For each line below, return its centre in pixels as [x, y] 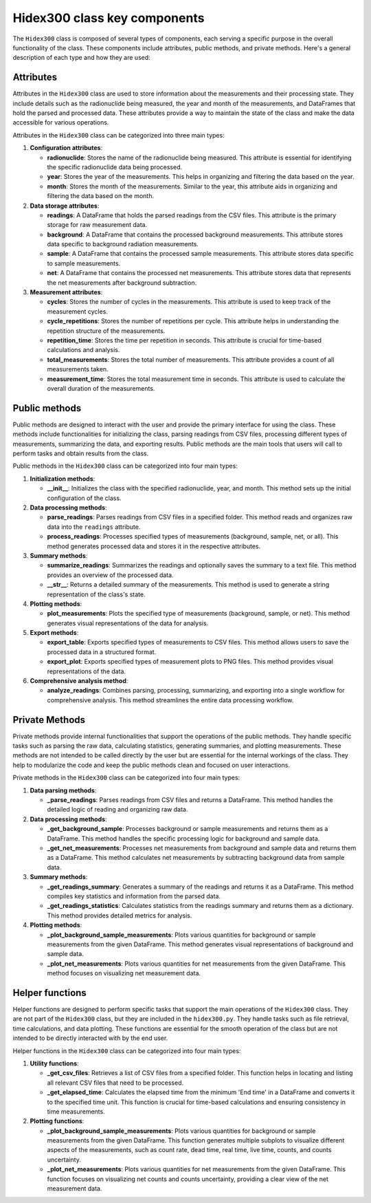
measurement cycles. [77, 311]
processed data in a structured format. [102, 652]
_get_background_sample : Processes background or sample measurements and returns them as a [188, 829]
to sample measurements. [84, 263]
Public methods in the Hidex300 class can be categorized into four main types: [125, 466]
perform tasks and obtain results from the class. [81, 453]
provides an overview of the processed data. [111, 575]
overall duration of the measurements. [101, 388]
